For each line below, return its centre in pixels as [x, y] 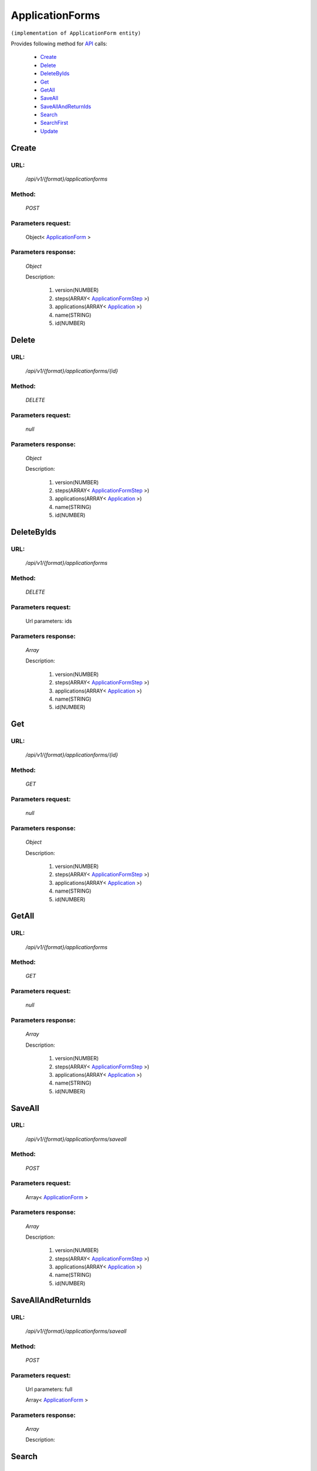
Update [49, 131]
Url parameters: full [49, 1389]
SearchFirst [54, 123]
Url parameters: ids [49, 621]
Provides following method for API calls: [59, 44]
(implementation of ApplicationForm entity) [76, 33]
